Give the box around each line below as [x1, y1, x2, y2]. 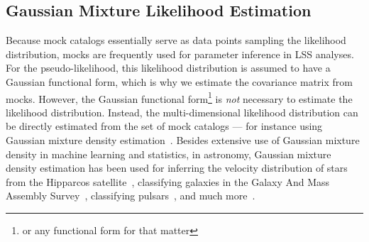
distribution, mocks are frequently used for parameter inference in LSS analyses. [6, 46, 354, 61]
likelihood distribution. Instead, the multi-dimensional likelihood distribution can [6, 104, 358, 119]
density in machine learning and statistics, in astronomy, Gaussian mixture [6, 146, 331, 161]
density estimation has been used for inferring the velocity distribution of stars [6, 160, 348, 175]
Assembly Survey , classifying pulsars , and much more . [6, 188, 255, 203]
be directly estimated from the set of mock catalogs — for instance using [6, 119, 323, 133]
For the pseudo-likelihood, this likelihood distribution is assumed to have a [6, 60, 331, 75]
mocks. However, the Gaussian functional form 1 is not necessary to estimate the [6, 89, 353, 106]
